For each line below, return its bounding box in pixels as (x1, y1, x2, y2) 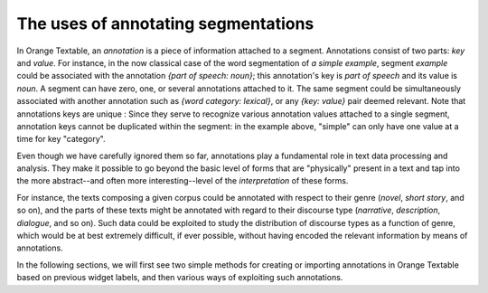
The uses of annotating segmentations (16, 14, 314, 33)
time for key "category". (16, 134, 106, 145)
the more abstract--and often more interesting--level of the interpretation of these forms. (16, 175, 349, 186)
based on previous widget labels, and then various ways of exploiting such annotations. (16, 272, 343, 283)
